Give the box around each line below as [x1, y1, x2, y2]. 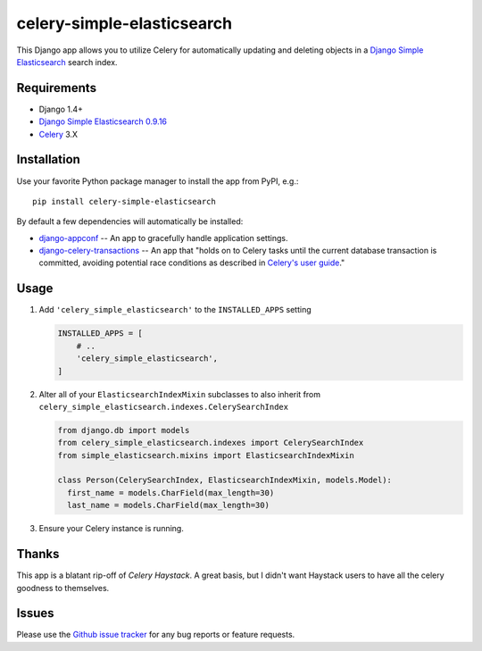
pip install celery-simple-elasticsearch [32, 196, 216, 206]
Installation [16, 152, 80, 167]
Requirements [16, 80, 97, 96]
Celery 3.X [38, 129, 79, 139]
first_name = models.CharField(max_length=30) [67, 488, 275, 497]
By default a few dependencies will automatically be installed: [16, 216, 244, 227]
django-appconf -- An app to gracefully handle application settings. [38, 232, 288, 243]
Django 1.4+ [38, 104, 84, 114]
